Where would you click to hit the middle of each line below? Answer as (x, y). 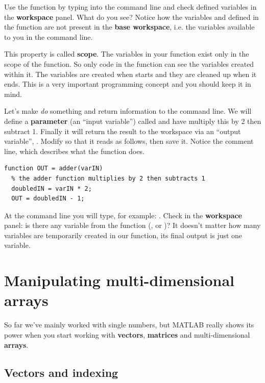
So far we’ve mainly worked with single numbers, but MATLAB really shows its (129, 325)
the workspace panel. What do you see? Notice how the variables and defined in (131, 17)
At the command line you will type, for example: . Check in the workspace (123, 215)
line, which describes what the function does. (74, 151)
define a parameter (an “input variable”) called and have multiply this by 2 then (133, 121)
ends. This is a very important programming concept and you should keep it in (128, 84)
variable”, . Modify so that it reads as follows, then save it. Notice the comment (129, 141)
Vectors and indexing (61, 372)
